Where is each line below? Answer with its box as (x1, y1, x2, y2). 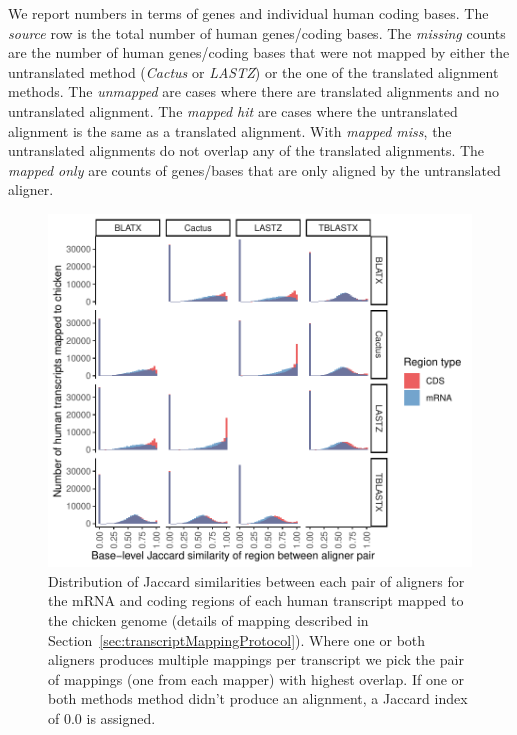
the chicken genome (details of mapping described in (48, 610, 369, 631)
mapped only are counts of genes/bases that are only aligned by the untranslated (8, 159, 501, 180)
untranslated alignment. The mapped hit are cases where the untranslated (8, 100, 458, 121)
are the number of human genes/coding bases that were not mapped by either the (8, 42, 510, 63)
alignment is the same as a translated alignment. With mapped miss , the (8, 120, 452, 141)
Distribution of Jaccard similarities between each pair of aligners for (48, 570, 465, 591)
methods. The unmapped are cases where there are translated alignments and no (8, 81, 500, 102)
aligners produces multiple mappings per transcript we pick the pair (48, 649, 464, 670)
